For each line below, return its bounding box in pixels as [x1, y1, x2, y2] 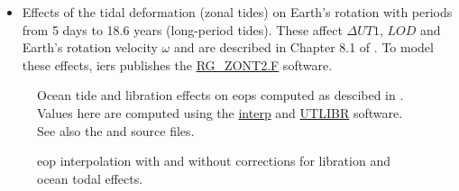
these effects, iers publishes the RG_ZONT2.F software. [22, 55, 333, 74]
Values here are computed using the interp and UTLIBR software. [37, 103, 403, 122]
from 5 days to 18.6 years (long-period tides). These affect [22, 20, 343, 39]
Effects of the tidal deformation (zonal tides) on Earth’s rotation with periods [22, 3, 453, 21]
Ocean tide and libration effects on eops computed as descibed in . [37, 86, 404, 105]
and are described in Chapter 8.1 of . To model [173, 38, 434, 57]
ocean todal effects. [37, 168, 143, 187]
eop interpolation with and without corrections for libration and [37, 151, 390, 170]
